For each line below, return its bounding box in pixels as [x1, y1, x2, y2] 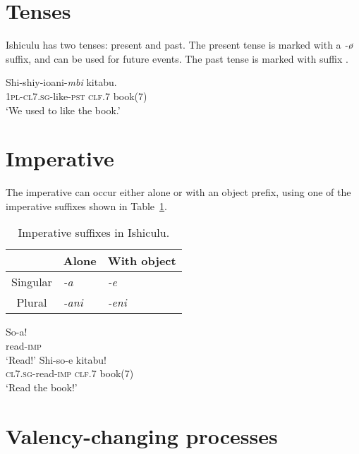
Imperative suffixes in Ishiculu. [18, 224, 170, 241]
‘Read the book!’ [6, 379, 78, 394]
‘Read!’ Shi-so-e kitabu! [6, 352, 107, 367]
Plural [16, 294, 47, 311]
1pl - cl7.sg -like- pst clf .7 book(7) [6, 88, 147, 103]
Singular [11, 274, 52, 290]
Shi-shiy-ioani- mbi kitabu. [6, 75, 117, 90]
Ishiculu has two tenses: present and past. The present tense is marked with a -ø [6, 37, 353, 52]
